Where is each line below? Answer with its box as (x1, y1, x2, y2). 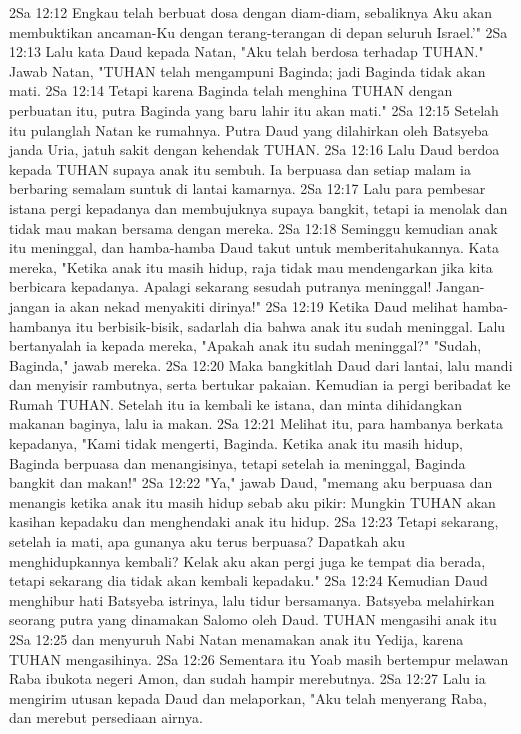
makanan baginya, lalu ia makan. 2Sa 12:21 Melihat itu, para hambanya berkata (9, 413, 504, 434)
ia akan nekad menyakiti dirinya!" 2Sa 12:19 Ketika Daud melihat (54, 295, 458, 316)
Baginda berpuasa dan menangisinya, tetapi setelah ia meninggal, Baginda (9, 452, 466, 473)
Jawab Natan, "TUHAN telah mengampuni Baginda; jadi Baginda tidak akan (9, 60, 486, 81)
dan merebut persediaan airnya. (9, 707, 203, 728)
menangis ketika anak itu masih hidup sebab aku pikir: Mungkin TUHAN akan (9, 491, 496, 512)
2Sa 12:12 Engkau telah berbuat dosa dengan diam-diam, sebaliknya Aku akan (9, 2, 493, 22)
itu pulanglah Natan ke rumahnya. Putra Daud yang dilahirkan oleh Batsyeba (9, 119, 489, 140)
